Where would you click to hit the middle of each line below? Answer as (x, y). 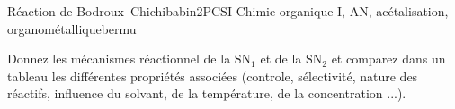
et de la (281, 59)
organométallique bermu (72, 28)
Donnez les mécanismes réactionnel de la (119, 59)
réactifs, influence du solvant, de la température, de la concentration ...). (207, 93)
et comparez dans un (388, 59)
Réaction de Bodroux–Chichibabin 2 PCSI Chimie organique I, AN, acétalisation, (228, 11)
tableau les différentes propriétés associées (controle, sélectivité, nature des (213, 75)
